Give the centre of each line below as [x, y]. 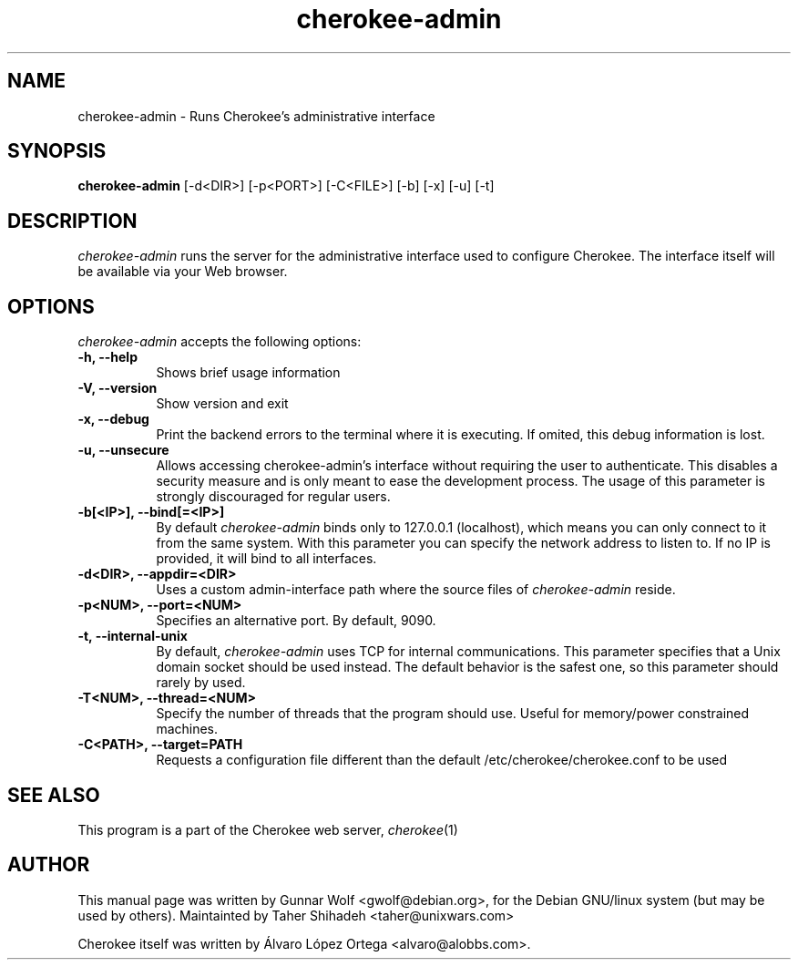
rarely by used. [201, 683]
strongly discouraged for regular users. [273, 497]
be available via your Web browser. [183, 272]
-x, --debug [113, 419]
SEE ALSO [54, 795]
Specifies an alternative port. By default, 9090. [296, 621]
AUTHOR [49, 865]
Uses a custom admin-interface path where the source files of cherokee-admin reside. [416, 590]
